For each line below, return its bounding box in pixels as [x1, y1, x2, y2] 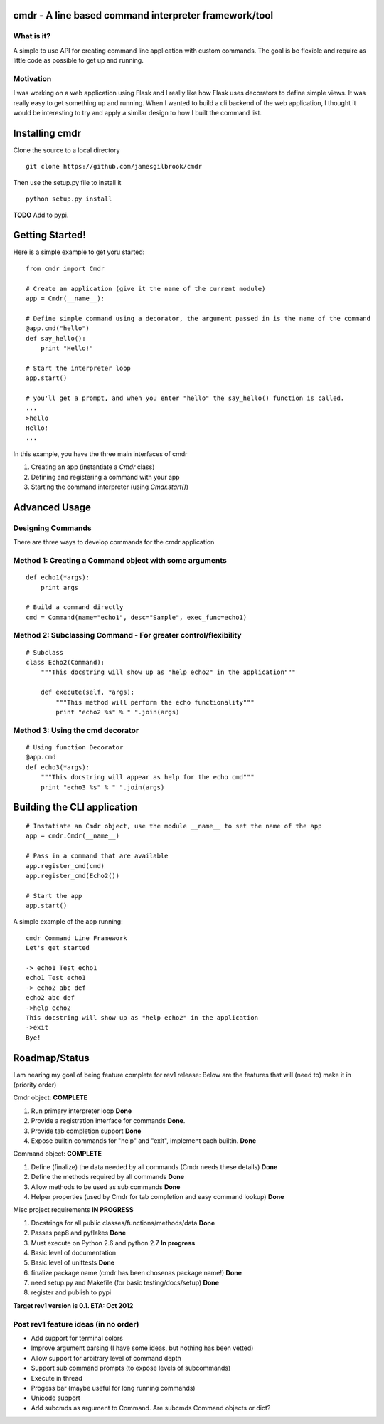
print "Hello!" [40, 344, 94, 352]
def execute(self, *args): [40, 688, 135, 697]
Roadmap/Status [13, 1052, 90, 1064]
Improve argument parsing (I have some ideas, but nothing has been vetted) [31, 1344, 254, 1352]
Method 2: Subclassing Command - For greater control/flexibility [13, 631, 242, 640]
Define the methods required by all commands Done [31, 1173, 185, 1181]
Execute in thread [31, 1373, 82, 1382]
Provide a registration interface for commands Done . [31, 1117, 186, 1125]
